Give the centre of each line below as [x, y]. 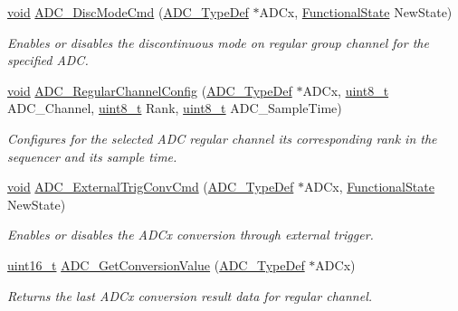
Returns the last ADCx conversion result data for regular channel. [190, 295]
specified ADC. [48, 60]
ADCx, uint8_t [346, 90]
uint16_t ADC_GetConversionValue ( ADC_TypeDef [156, 264]
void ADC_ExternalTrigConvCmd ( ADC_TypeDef [151, 187]
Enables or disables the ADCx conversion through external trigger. [191, 235]
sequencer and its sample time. [92, 156]
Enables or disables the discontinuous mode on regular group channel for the [218, 42]
